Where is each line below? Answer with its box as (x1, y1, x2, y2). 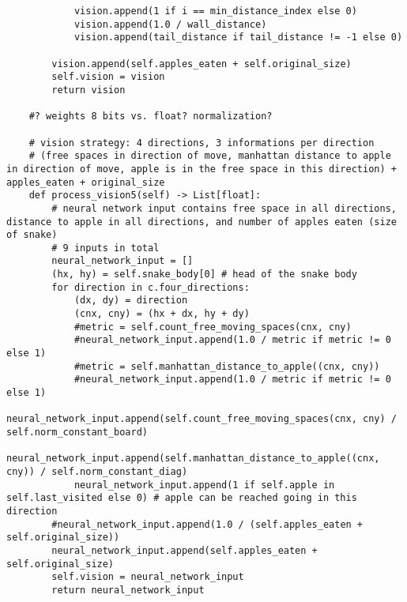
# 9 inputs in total (51, 242, 160, 254)
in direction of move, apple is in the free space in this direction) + (6, 163, 397, 175)
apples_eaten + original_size (6, 176, 165, 188)
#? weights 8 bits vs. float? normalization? (28, 111, 273, 122)
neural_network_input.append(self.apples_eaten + (51, 544, 318, 556)
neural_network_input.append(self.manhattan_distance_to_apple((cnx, (6, 453, 380, 465)
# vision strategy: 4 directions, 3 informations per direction (28, 137, 375, 149)
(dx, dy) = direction (73, 295, 188, 307)
